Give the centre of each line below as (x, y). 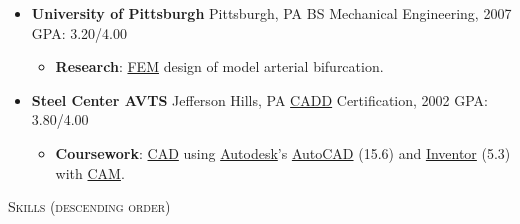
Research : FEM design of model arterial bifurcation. (219, 66)
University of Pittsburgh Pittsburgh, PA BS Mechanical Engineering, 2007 (271, 13)
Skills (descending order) (89, 206)
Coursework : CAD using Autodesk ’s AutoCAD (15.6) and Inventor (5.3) (283, 152)
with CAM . (90, 172)
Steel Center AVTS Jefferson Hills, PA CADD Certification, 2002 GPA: (260, 99)
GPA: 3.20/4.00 (79, 32)
